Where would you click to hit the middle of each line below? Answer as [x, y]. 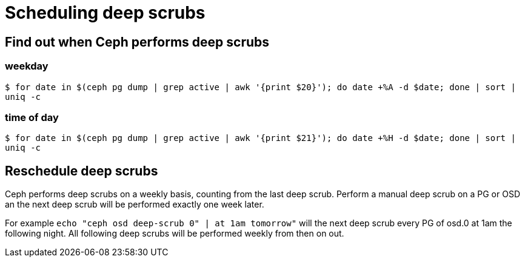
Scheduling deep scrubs [105, 13]
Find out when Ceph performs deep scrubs [137, 42]
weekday [27, 66]
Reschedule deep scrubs [82, 171]
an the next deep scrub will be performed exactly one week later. [135, 205]
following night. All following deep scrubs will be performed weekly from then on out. [175, 234]
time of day [32, 117]
